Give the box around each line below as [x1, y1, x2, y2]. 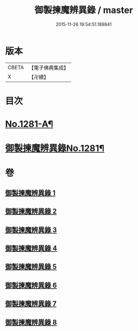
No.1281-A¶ [5, 118, 53, 130]
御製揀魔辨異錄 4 [5, 244, 57, 252]
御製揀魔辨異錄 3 [5, 225, 57, 234]
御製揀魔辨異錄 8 [5, 318, 57, 327]
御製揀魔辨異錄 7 [5, 300, 57, 308]
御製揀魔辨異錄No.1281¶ [5, 143, 105, 154]
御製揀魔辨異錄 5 [5, 262, 57, 271]
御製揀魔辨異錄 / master [34, 4, 133, 16]
